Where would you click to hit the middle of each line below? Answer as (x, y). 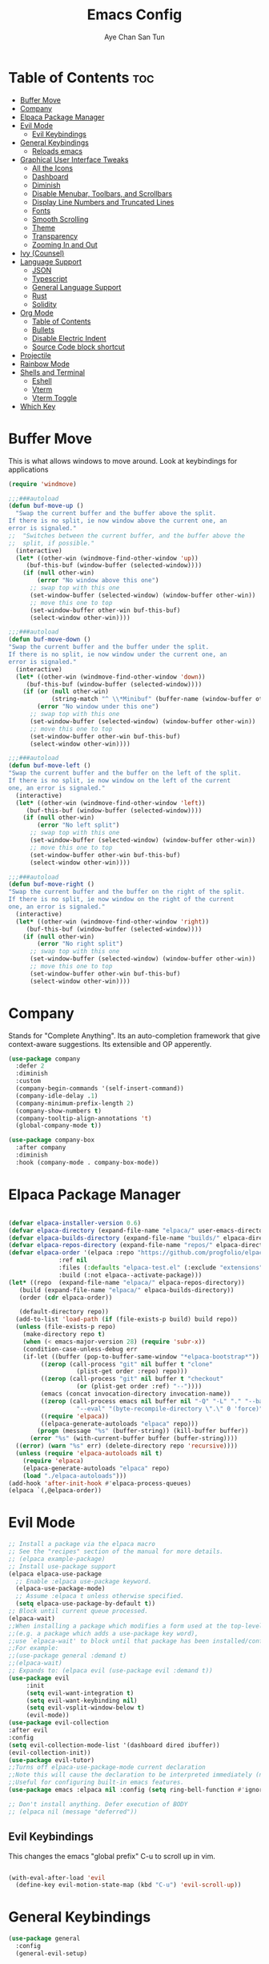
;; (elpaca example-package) (57, 1559)
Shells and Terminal (52, 372)
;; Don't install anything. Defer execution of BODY (98, 1804)
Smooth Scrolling (60, 219)
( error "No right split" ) (80, 944)
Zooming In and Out (64, 244)
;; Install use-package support (62, 1566)
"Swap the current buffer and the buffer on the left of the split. (125, 773)
